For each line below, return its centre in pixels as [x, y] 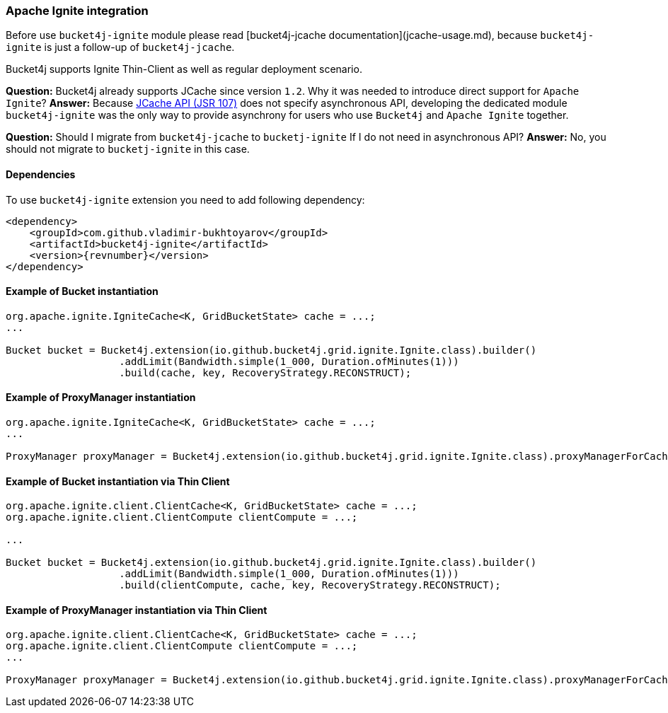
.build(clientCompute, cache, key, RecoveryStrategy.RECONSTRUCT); [310, 585]
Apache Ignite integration [77, 11]
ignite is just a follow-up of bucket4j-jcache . [120, 47]
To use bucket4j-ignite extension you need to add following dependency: [185, 199]
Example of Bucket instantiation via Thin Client [118, 481]
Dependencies [41, 174]
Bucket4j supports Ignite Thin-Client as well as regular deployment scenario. [184, 69]
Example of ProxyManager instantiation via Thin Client [137, 610]
